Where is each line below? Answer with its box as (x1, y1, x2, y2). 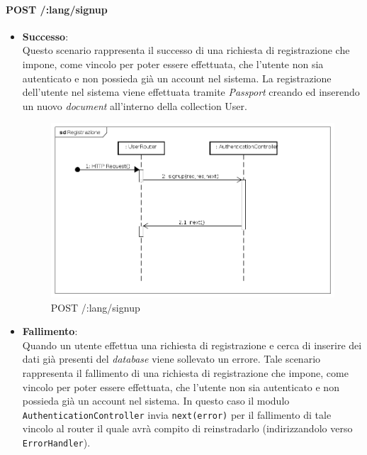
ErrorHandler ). (22, 434, 91, 449)
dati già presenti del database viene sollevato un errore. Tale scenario (22, 351, 321, 366)
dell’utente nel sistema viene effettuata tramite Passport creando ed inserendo (22, 84, 360, 99)
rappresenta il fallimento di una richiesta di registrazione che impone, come (22, 365, 349, 380)
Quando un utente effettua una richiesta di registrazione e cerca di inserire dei (22, 337, 362, 352)
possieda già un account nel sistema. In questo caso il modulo (22, 393, 290, 408)
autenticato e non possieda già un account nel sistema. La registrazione (22, 70, 332, 85)
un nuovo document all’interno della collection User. (22, 98, 247, 113)
